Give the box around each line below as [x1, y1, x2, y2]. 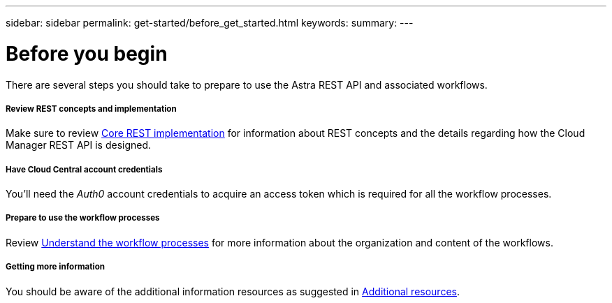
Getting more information [6, 262, 105, 272]
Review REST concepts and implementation [6, 103, 177, 114]
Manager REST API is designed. [6, 139, 152, 151]
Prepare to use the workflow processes [6, 213, 160, 223]
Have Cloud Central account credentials [6, 164, 163, 175]
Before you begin [6, 41, 168, 66]
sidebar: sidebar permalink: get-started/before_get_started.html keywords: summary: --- [6, 17, 414, 29]
